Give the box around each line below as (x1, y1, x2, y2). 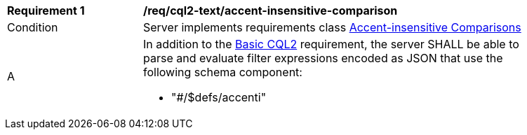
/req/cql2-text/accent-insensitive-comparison (143, 3, 398, 17)
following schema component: (143, 65, 302, 79)
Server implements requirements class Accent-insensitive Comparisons (143, 20, 521, 34)
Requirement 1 (7, 3, 85, 17)
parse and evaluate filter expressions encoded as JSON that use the (143, 51, 503, 65)
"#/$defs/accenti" (171, 90, 267, 104)
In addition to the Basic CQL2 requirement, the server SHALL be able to (143, 37, 519, 51)
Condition (7, 20, 58, 34)
